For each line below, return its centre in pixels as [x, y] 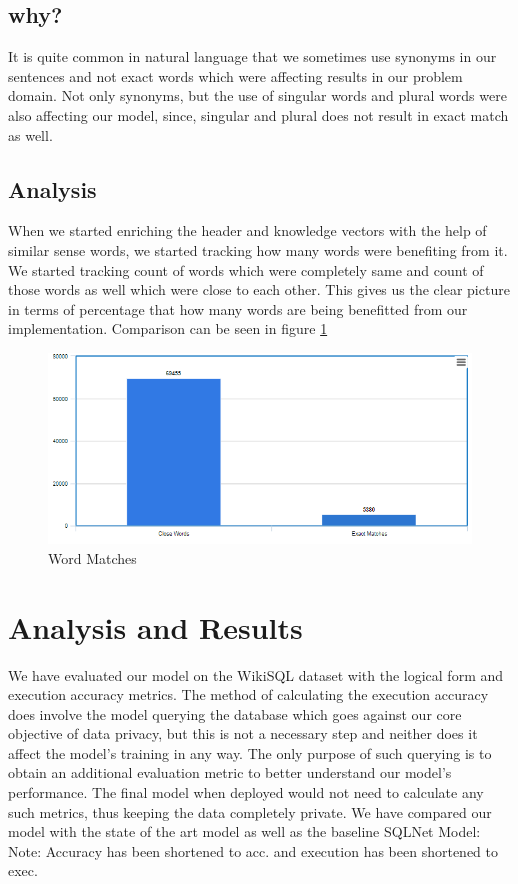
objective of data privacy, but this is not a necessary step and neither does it [243, 733]
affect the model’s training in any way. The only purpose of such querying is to [250, 752]
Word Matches [92, 557]
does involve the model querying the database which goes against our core [235, 713]
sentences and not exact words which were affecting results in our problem [235, 75]
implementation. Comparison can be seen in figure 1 [168, 328]
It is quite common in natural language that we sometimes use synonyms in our [252, 56]
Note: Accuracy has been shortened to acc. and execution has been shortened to [253, 850]
